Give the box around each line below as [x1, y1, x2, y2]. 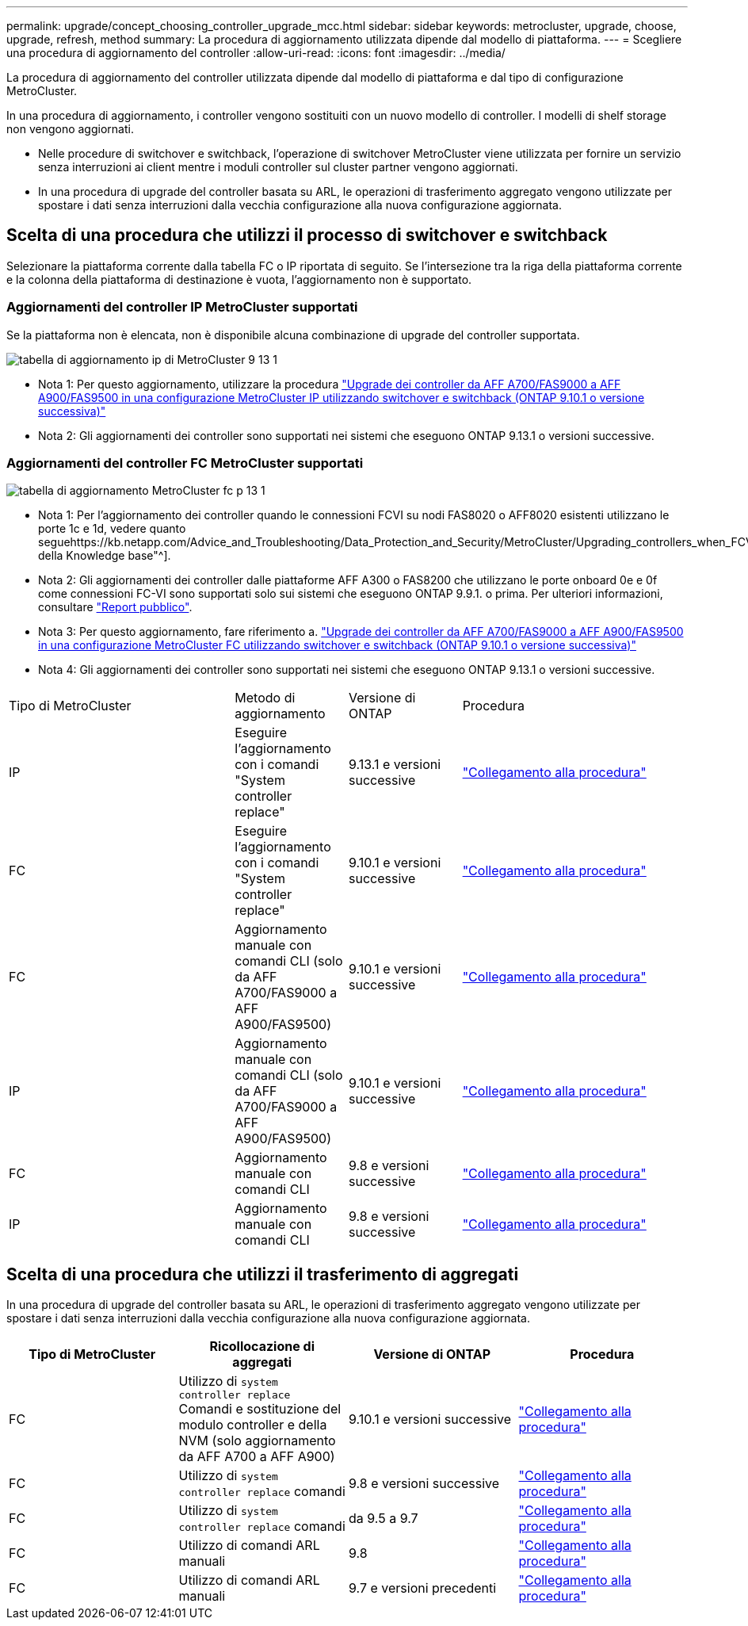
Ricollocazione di [209, 1338, 315, 1355]
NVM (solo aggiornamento [178, 1433, 336, 1449]
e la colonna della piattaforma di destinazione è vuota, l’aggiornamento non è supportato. [6, 272, 472, 286]
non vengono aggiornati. [6, 122, 134, 136]
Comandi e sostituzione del [178, 1401, 342, 1417]
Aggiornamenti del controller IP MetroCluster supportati [6, 299, 358, 316]
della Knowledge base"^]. [38, 549, 171, 563]
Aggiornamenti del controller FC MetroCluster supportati [6, 454, 364, 471]
